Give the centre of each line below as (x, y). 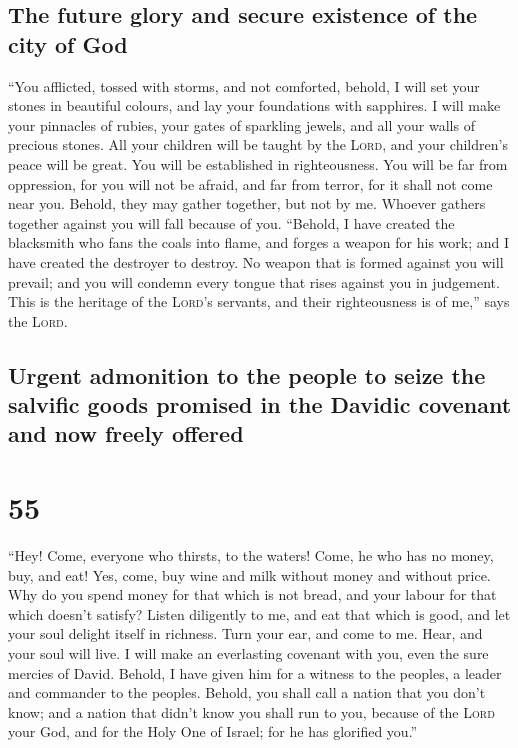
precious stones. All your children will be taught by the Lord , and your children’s (258, 144)
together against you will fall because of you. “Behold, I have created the (231, 222)
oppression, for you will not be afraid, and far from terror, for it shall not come (250, 183)
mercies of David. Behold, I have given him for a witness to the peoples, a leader (255, 672)
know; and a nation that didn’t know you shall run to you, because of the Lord (251, 711)
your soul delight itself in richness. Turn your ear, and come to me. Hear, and (245, 633)
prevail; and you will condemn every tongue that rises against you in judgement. (254, 281)
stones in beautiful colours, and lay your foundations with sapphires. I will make (254, 105)
